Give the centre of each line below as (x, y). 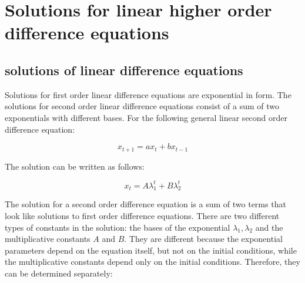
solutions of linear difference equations (124, 70)
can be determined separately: (59, 273)
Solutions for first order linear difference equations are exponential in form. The (148, 94)
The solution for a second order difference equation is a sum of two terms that (145, 204)
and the (269, 227)
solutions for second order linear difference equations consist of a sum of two (142, 106)
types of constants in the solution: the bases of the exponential (118, 227)
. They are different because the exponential (203, 239)
